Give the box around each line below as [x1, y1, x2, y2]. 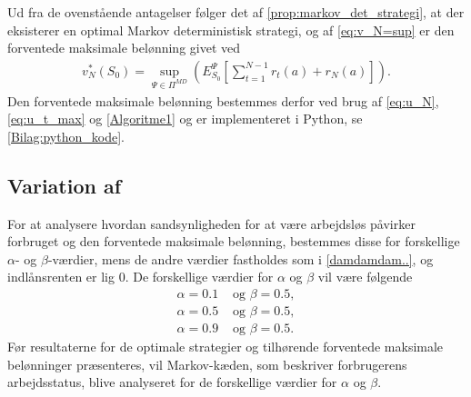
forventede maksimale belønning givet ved [7, 38, 241, 57]
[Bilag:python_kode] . [7, 126, 125, 145]
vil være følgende [317, 267, 413, 286]
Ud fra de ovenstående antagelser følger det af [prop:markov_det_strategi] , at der [7, 3, 465, 21]
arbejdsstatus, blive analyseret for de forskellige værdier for [7, 372, 337, 392]
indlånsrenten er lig [7, 267, 115, 286]
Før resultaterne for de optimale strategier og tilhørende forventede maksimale [7, 337, 444, 356]
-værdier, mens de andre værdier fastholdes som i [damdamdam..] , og [47, 249, 434, 268]
